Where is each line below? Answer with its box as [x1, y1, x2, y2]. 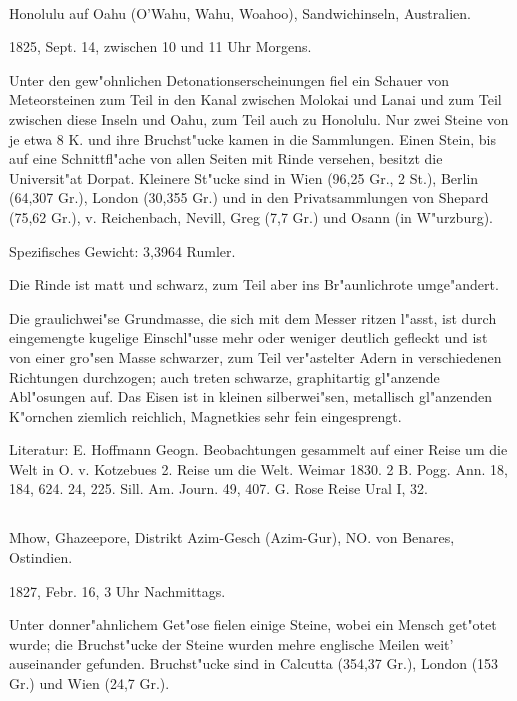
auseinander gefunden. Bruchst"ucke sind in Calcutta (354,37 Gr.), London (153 [9, 653, 499, 674]
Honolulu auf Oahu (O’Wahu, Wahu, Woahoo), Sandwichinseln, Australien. [9, 2, 471, 23]
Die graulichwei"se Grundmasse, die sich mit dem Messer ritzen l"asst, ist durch [9, 307, 497, 328]
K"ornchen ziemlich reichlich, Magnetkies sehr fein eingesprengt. [9, 405, 402, 426]
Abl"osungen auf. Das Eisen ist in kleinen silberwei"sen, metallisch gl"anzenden [9, 386, 492, 407]
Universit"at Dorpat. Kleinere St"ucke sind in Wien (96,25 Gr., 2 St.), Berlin [9, 167, 479, 188]
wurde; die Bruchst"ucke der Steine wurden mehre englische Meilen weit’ [9, 633, 454, 654]
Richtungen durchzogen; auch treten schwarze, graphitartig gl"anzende [9, 366, 440, 387]
